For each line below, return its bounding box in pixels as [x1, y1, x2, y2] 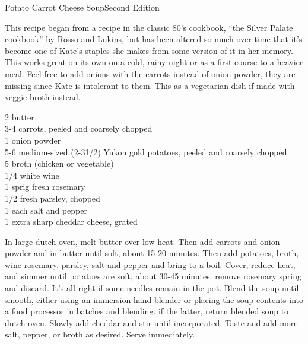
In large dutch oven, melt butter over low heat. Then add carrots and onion [5, 235, 280, 247]
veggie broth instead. [5, 91, 81, 103]
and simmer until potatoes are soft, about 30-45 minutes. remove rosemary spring [5, 270, 302, 282]
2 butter [5, 110, 34, 123]
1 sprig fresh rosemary [5, 180, 85, 193]
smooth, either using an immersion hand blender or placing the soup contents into [5, 293, 304, 305]
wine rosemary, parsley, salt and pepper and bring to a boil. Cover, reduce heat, [5, 258, 296, 270]
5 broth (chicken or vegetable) [5, 157, 114, 170]
